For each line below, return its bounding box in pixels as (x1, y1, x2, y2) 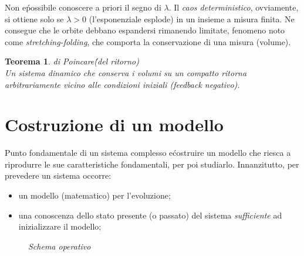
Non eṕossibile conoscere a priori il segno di (5, 1, 161, 13)
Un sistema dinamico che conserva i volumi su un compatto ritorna (5, 66, 247, 78)
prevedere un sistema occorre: (5, 169, 112, 182)
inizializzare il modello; (18, 220, 102, 233)
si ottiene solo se (5, 12, 64, 25)
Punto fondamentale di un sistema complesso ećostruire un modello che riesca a (5, 146, 291, 159)
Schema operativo (28, 240, 91, 252)
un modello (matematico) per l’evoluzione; (18, 189, 171, 202)
